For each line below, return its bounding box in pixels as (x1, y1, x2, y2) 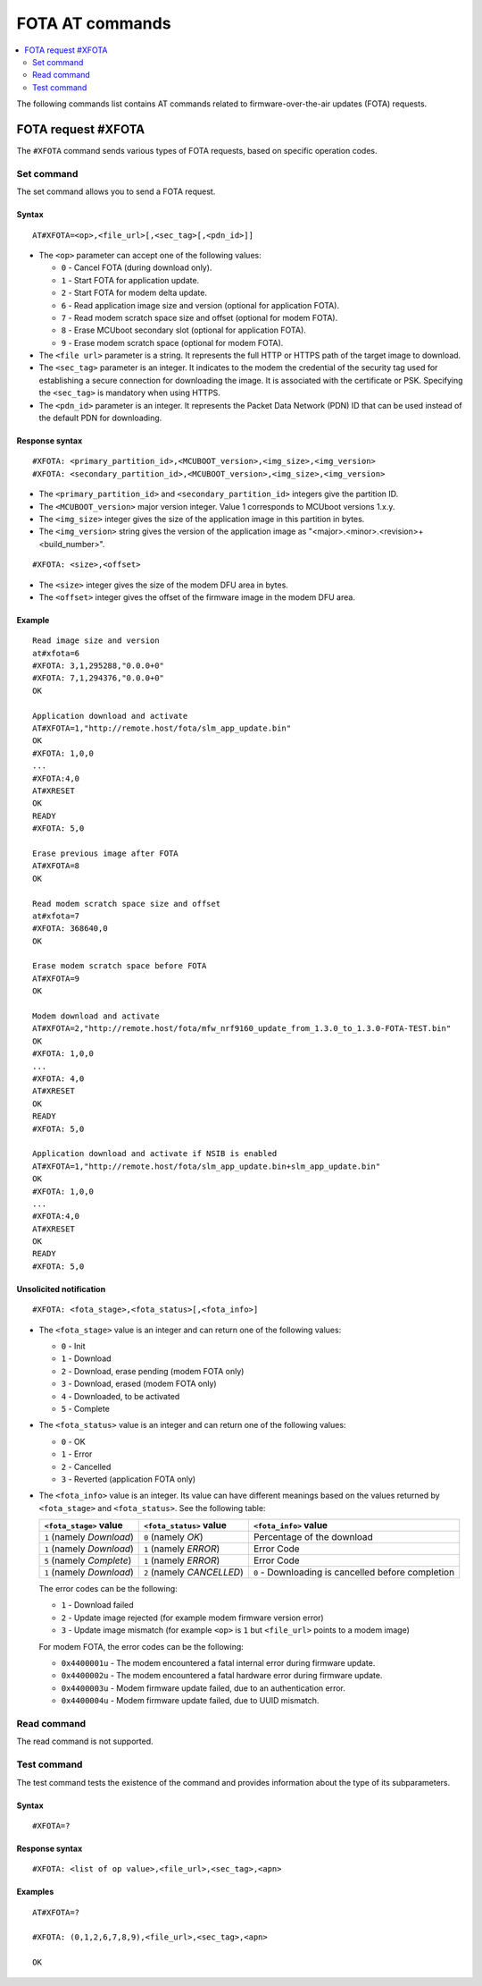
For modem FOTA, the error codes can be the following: (38, 1641, 245, 1652)
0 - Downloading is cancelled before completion (253, 1566, 455, 1578)
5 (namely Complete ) (44, 1554, 132, 1567)
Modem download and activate (32, 1011, 160, 1021)
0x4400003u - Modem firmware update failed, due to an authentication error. (61, 1682, 345, 1694)
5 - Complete (61, 1403, 111, 1414)
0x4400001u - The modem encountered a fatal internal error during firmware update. (61, 1658, 376, 1669)
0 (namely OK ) (143, 1531, 204, 1543)
